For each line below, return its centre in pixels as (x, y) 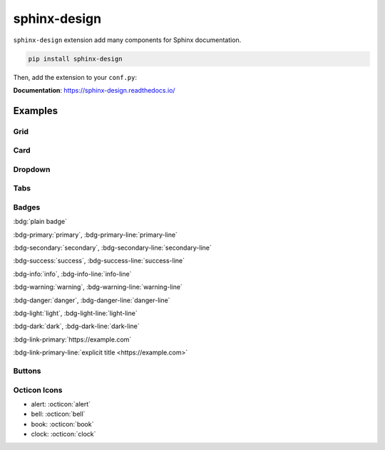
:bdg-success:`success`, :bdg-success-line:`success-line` (99, 261)
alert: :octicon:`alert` (61, 404)
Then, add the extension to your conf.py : (75, 77)
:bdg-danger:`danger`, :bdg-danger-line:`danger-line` (92, 300)
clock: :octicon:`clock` (63, 434)
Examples (36, 111)
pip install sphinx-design (75, 58)
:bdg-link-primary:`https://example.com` (72, 339)
